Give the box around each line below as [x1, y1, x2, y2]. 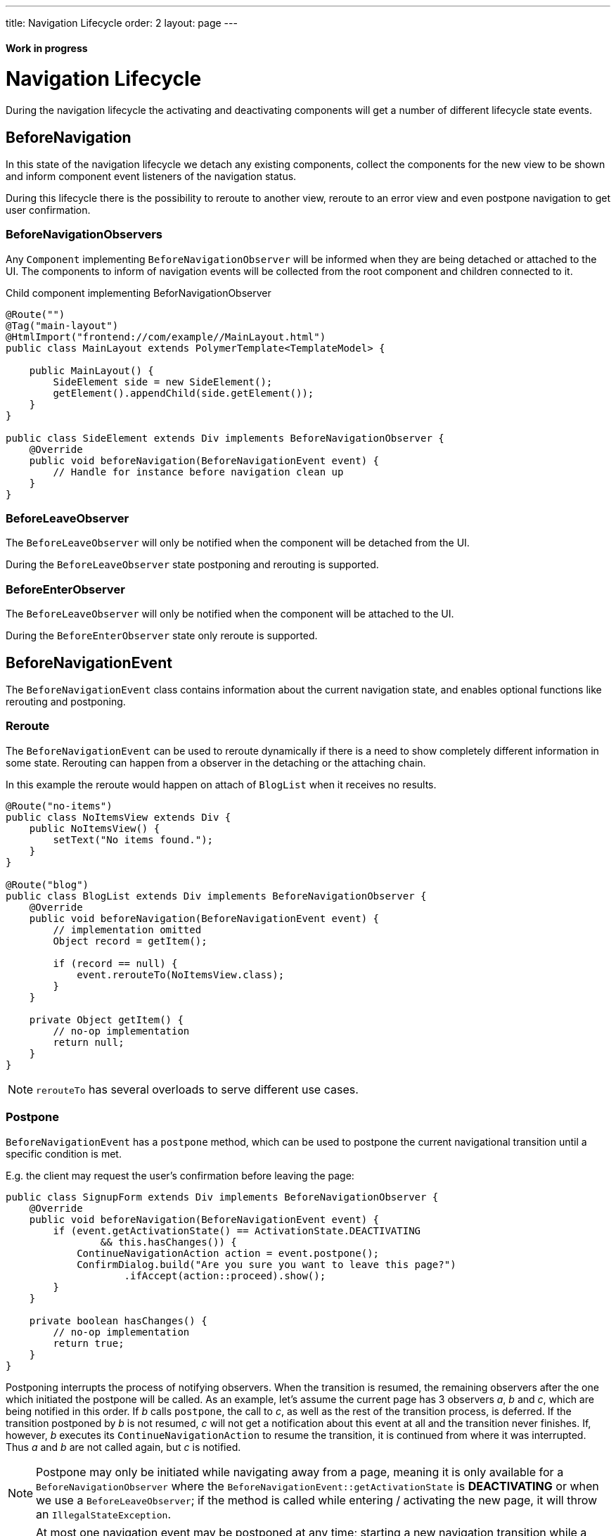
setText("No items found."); [53, 833, 214, 845]
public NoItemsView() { [29, 822, 160, 834]
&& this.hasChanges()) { [100, 1236, 237, 1248]
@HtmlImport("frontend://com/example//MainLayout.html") [6, 331, 326, 343]
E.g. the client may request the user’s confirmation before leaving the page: [6, 1169, 354, 1182]
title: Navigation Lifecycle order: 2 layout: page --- [6, 17, 238, 29]
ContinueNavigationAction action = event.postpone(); [77, 1247, 380, 1259]
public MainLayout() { [29, 364, 154, 376]
